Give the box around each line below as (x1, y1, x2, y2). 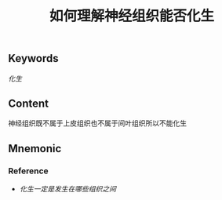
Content (8, 97, 49, 110)
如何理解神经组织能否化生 (49, 7, 214, 25)
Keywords (8, 52, 59, 65)
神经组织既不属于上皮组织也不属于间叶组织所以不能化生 (8, 118, 187, 128)
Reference (8, 165, 49, 176)
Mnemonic (8, 142, 62, 155)
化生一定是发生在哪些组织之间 (19, 184, 116, 194)
